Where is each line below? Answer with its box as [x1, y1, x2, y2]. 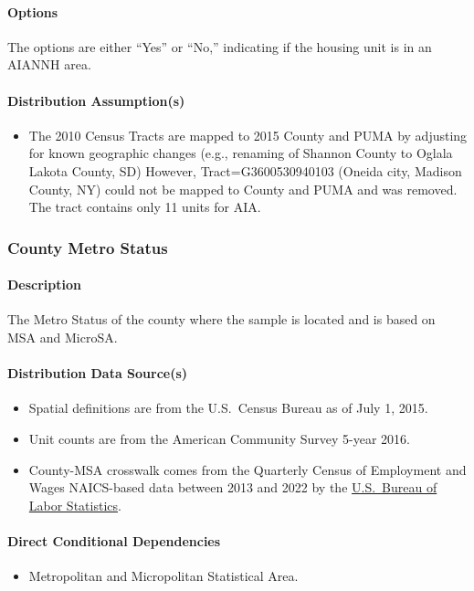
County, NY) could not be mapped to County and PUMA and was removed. [28, 179, 458, 198]
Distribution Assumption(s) [7, 90, 185, 110]
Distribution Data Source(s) [7, 364, 188, 383]
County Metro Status [7, 236, 168, 259]
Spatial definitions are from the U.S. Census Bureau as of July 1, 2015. [28, 398, 428, 417]
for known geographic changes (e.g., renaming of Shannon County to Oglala [28, 143, 453, 163]
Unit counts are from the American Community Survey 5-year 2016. [28, 428, 410, 448]
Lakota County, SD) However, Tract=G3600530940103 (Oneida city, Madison [28, 161, 462, 180]
